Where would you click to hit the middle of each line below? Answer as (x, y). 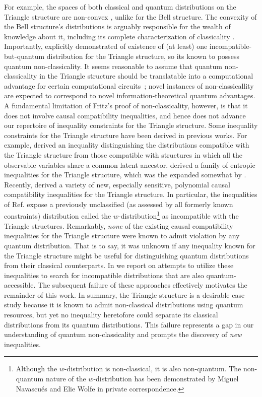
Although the (37, 369)
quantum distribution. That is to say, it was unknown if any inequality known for (130, 245)
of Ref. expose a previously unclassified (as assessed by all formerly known (119, 204)
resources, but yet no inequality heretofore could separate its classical (111, 315)
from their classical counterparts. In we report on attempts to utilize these (119, 265)
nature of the (66, 379)
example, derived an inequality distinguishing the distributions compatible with (127, 145)
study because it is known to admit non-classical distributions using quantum (124, 305)
